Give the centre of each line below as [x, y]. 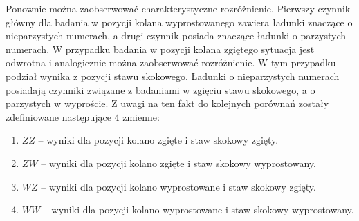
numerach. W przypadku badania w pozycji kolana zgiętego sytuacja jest [160, 49]
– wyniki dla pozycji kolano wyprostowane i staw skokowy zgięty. [178, 186]
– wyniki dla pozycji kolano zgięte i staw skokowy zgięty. [158, 140]
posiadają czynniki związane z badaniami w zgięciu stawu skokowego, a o [160, 89]
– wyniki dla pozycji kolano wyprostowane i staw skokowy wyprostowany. [199, 210]
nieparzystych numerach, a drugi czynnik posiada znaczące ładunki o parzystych [176, 36]
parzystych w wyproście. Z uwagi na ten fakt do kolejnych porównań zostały [167, 103]
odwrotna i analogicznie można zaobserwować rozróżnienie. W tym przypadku [171, 63]
